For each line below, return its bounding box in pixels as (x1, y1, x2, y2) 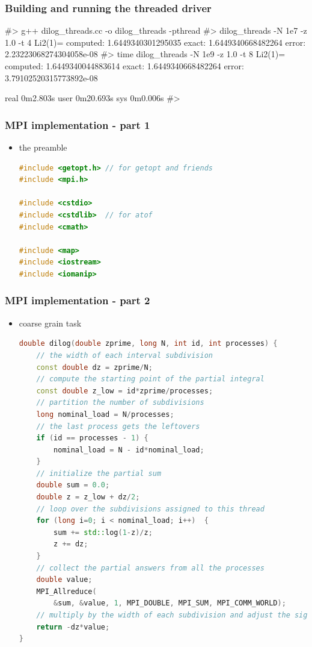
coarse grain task (19, 316, 82, 329)
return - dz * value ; (36, 622, 110, 631)
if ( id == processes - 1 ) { (36, 434, 148, 443)
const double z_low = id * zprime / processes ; (36, 386, 213, 395)
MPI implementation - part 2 (5, 293, 150, 308)
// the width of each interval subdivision (36, 351, 213, 360)
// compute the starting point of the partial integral (36, 375, 265, 384)
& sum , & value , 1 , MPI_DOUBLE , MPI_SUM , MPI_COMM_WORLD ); (54, 599, 286, 608)
